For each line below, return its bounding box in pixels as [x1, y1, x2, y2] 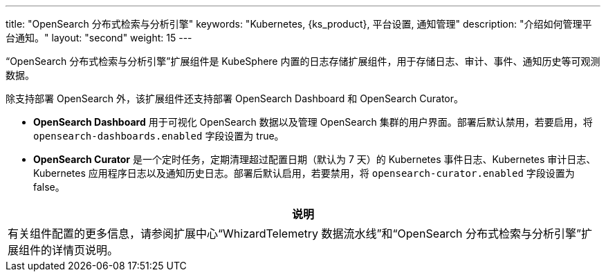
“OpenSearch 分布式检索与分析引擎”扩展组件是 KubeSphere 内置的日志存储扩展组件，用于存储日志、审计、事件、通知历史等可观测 [6, 55, 600, 67]
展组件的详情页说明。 [8, 243, 119, 257]
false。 [33, 181, 65, 193]
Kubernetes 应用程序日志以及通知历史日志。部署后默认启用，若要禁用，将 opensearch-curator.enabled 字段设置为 [33, 167, 575, 179]
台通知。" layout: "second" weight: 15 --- [6, 32, 192, 44]
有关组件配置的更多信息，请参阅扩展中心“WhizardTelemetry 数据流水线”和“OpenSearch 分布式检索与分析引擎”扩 [8, 227, 593, 240]
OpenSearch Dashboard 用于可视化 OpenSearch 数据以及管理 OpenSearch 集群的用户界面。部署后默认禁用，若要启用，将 [33, 116, 593, 128]
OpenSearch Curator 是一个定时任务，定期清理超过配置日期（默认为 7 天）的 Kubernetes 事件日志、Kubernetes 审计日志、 [33, 153, 596, 165]
